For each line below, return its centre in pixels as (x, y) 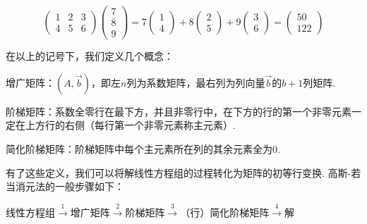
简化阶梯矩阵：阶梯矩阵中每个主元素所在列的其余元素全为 (139, 148)
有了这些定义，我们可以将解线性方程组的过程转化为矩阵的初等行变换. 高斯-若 (183, 172)
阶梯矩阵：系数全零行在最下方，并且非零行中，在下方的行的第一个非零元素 (179, 111)
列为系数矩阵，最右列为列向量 (196, 82)
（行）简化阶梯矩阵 (225, 212)
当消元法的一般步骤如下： (65, 186)
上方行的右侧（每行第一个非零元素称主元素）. (130, 125)
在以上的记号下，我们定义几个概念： (90, 56)
